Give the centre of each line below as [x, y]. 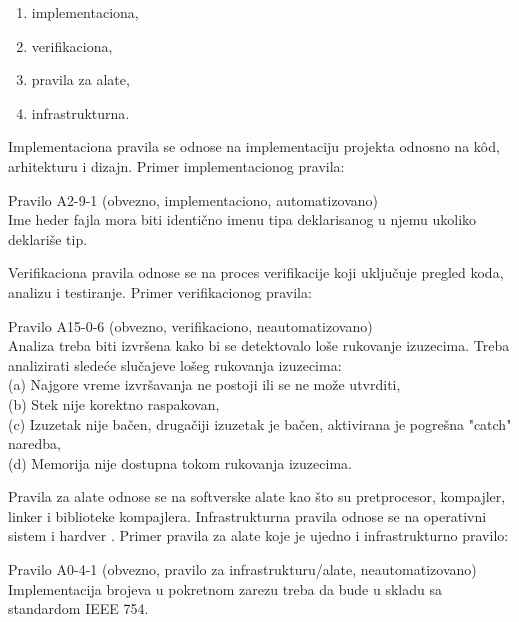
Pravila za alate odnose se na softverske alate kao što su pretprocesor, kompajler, [257, 496]
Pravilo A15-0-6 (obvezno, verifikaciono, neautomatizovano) [190, 325]
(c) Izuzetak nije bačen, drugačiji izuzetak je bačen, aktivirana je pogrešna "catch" [260, 423]
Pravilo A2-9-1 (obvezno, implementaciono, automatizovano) [193, 199]
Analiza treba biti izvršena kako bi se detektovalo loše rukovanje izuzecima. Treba [259, 345]
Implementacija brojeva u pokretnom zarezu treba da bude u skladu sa [225, 588]
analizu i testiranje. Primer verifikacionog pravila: [160, 291]
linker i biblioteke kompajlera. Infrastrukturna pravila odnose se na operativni [247, 515]
